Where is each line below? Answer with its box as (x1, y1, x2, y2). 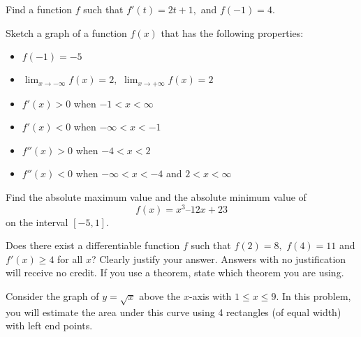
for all (57, 251, 83, 266)
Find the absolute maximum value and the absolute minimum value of (6, 190, 307, 204)
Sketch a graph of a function (6, 25, 127, 40)
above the (139, 289, 181, 304)
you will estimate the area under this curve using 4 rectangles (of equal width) (6, 304, 341, 319)
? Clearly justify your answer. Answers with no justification (91, 251, 346, 266)
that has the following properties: (161, 25, 304, 40)
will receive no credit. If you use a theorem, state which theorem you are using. (6, 265, 344, 280)
